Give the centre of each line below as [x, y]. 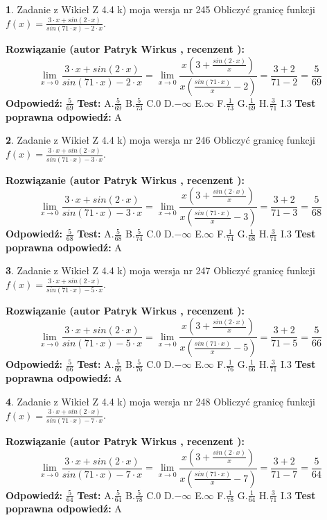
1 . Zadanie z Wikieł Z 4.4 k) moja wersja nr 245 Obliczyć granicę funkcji [160, 9]
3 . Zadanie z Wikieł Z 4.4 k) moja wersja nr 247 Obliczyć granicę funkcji [160, 270]
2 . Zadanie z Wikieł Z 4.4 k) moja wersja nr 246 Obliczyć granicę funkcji [160, 140]
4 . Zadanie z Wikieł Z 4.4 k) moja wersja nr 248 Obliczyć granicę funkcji [160, 401]
